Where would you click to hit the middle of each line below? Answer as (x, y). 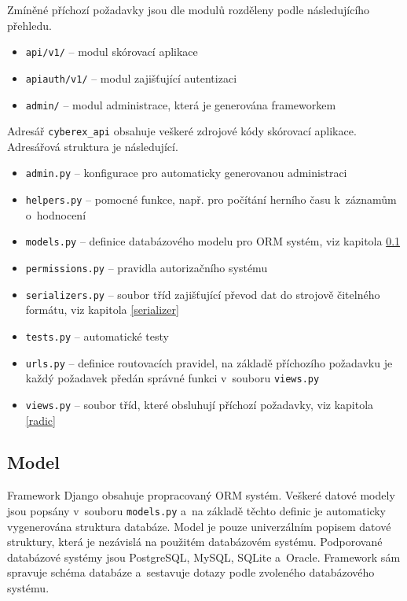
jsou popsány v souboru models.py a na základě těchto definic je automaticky (197, 510)
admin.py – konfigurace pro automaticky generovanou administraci (186, 173)
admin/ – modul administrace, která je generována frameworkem (181, 104)
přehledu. (29, 25)
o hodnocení (56, 214)
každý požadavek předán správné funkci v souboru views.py (172, 378)
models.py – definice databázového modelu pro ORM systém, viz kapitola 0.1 (213, 241)
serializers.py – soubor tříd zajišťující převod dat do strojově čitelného (203, 294)
